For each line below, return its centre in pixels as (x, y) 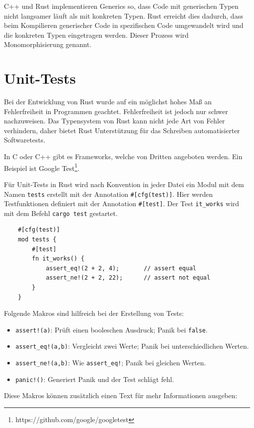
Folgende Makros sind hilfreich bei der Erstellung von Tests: (94, 313)
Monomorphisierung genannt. (48, 44)
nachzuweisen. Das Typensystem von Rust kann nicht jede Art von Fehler (115, 121)
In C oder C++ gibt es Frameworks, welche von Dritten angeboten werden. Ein (123, 156)
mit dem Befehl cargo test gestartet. (61, 213)
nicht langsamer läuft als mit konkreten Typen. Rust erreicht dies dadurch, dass (124, 15)
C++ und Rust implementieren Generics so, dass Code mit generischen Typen (121, 6)
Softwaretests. (25, 140)
